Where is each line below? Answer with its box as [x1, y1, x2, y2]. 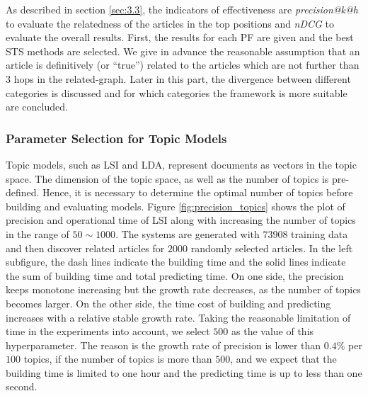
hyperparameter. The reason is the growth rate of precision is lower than [6, 337, 321, 352]
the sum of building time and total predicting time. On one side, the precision [6, 268, 344, 283]
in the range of [6, 226, 69, 241]
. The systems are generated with [115, 226, 260, 241]
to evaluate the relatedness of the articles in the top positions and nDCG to [6, 16, 335, 30]
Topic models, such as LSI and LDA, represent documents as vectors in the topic [6, 157, 357, 171]
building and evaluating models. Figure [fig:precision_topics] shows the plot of [6, 198, 345, 213]
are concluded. [6, 99, 68, 114]
